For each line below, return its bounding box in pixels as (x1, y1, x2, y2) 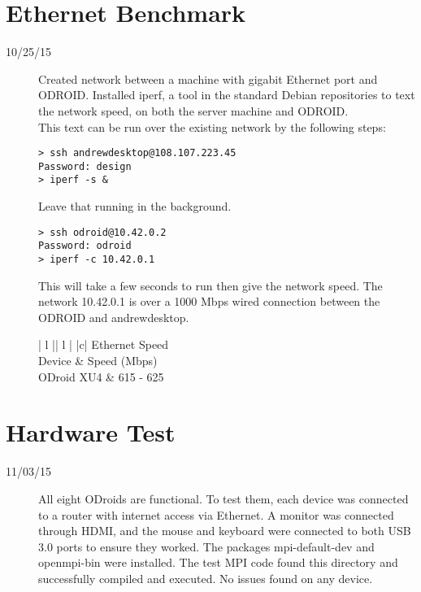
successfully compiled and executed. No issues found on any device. (38, 569, 373, 586)
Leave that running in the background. (38, 198, 232, 215)
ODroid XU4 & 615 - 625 (38, 368, 164, 385)
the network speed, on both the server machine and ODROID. (38, 102, 349, 119)
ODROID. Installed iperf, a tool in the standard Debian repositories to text (38, 86, 415, 103)
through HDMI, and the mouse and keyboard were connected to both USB (38, 522, 411, 539)
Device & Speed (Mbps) (38, 352, 158, 368)
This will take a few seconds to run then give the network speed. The (38, 276, 383, 294)
